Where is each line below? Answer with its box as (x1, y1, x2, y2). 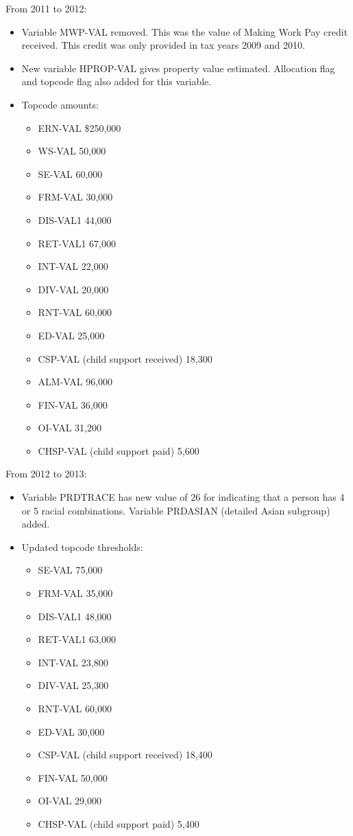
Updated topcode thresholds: (21, 539, 143, 554)
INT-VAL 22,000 (38, 259, 108, 273)
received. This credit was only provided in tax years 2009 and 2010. (21, 38, 305, 52)
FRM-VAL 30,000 (38, 190, 113, 204)
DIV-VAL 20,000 (38, 282, 109, 296)
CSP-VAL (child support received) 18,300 (38, 351, 212, 365)
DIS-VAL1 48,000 (38, 609, 112, 623)
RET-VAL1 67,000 (38, 236, 116, 250)
